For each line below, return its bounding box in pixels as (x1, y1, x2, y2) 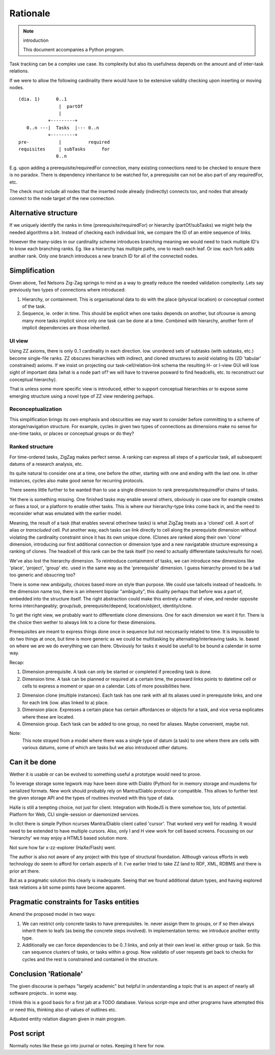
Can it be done (9, 757, 57, 767)
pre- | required (18, 139, 110, 145)
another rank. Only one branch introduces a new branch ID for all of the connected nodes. (9, 253, 199, 259)
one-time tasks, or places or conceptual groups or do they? (9, 431, 134, 437)
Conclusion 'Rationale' (9, 969, 84, 978)
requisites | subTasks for (18, 146, 110, 152)
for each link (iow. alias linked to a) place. (22, 699, 109, 705)
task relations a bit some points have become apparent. (9, 884, 126, 890)
